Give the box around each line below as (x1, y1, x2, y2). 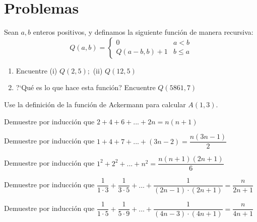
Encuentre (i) (16, 65, 57, 76)
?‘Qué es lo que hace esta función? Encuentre (16, 82, 156, 93)
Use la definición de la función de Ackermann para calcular (4, 99, 186, 109)
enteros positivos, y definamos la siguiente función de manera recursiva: (33, 27, 253, 37)
